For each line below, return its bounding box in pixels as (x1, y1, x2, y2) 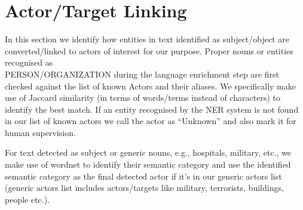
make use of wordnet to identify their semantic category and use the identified (5, 158, 291, 171)
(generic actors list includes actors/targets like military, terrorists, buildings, (5, 181, 284, 194)
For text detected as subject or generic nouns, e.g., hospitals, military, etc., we (5, 146, 292, 159)
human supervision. (5, 126, 76, 138)
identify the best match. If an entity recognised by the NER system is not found (5, 103, 299, 115)
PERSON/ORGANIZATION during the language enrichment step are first (5, 67, 279, 80)
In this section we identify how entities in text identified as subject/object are (5, 33, 290, 45)
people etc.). (5, 193, 50, 205)
